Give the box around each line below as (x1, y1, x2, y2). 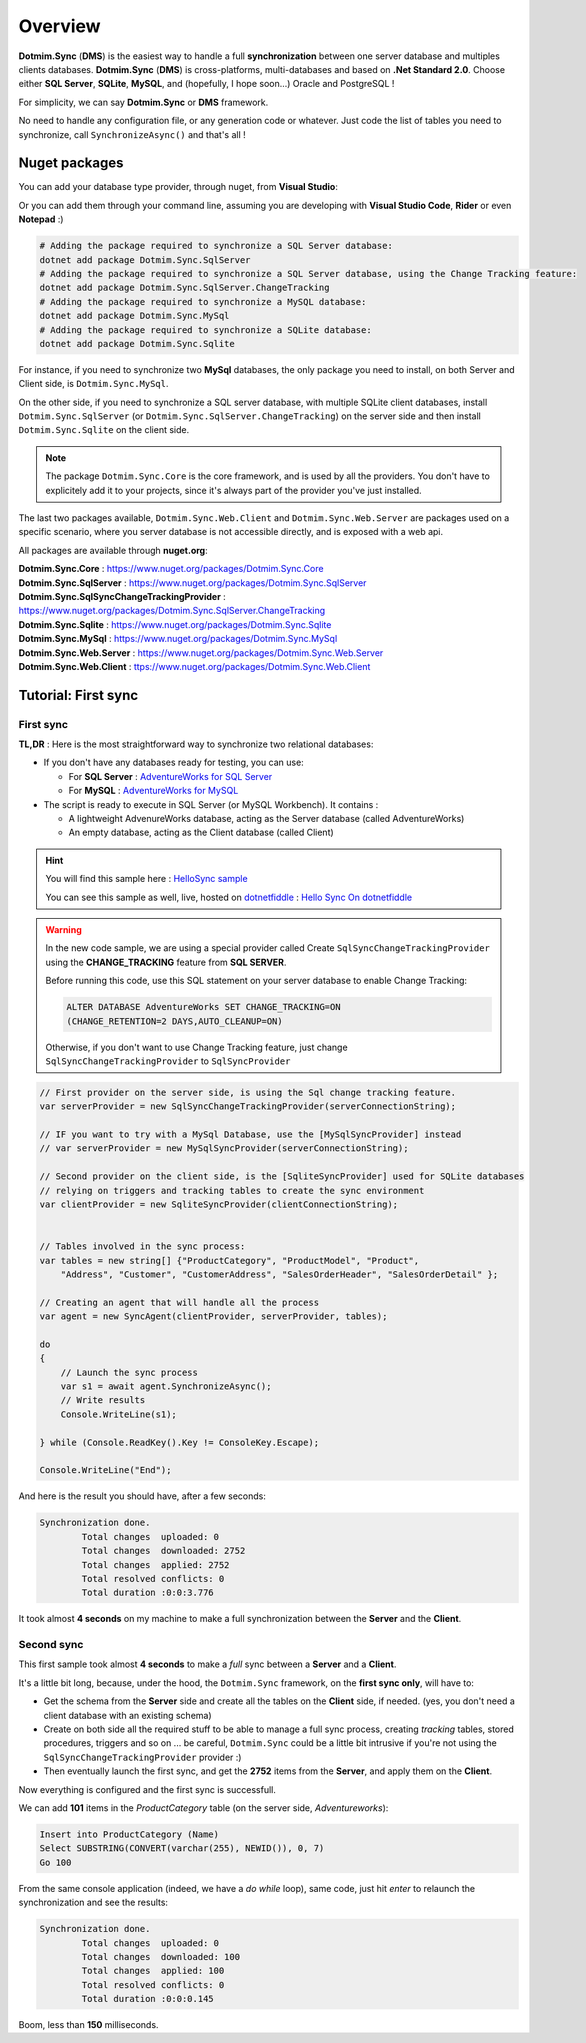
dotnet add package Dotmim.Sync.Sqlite (39, 338, 235, 349)
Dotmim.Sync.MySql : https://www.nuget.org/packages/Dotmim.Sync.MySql (18, 633, 338, 645)
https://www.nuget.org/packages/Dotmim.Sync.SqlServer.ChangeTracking (18, 605, 326, 617)
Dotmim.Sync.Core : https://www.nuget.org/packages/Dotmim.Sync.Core (18, 563, 324, 575)
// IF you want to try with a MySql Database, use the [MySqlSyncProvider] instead (39, 1129, 462, 1140)
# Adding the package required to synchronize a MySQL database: (39, 296, 367, 307)
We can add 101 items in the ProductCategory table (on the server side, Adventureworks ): (18, 1802, 389, 1814)
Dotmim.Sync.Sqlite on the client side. (18, 424, 190, 436)
